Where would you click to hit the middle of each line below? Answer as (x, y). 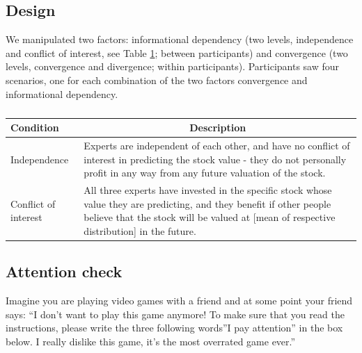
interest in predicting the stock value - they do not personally (215, 159)
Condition (35, 128)
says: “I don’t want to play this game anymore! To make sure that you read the (175, 314)
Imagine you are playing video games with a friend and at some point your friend (179, 301)
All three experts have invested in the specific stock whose (208, 190)
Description (218, 128)
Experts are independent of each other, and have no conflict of (217, 146)
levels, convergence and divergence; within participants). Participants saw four (173, 66)
